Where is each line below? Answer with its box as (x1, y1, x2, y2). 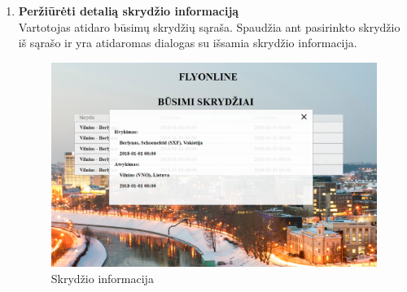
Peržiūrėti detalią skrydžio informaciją (18, 2, 239, 19)
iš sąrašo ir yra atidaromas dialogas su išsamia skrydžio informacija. (18, 34, 357, 51)
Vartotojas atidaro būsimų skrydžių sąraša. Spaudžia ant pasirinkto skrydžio (18, 18, 400, 35)
